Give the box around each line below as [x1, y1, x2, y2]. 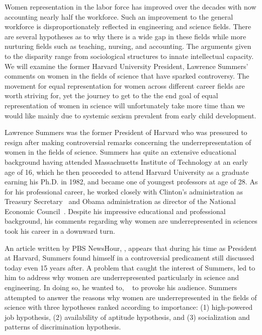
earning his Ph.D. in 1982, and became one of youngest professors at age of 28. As [5, 176, 258, 187]
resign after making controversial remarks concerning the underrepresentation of [5, 137, 251, 147]
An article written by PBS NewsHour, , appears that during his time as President [5, 242, 257, 253]
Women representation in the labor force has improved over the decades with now [5, 2, 256, 12]
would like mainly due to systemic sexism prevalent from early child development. [5, 110, 256, 120]
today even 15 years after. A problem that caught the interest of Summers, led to [5, 262, 255, 273]
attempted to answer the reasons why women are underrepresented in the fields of [5, 292, 257, 302]
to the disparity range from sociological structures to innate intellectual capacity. [5, 50, 254, 61]
